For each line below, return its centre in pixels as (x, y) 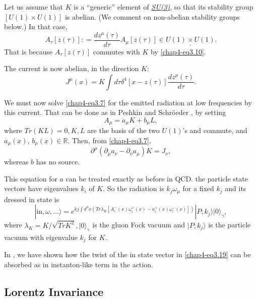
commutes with (116, 51)
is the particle (230, 225)
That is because (28, 51)
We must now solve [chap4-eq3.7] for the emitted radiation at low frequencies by (128, 102)
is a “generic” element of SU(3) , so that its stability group (164, 7)
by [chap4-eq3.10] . (178, 51)
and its (236, 188)
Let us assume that (34, 7)
